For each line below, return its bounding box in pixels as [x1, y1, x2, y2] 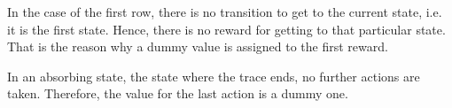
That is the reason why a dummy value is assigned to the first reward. [7, 37, 388, 56]
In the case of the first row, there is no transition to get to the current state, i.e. [7, 3, 442, 20]
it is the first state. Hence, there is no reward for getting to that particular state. [7, 19, 446, 38]
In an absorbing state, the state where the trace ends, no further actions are [7, 66, 420, 85]
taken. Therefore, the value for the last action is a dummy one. [7, 84, 348, 103]
